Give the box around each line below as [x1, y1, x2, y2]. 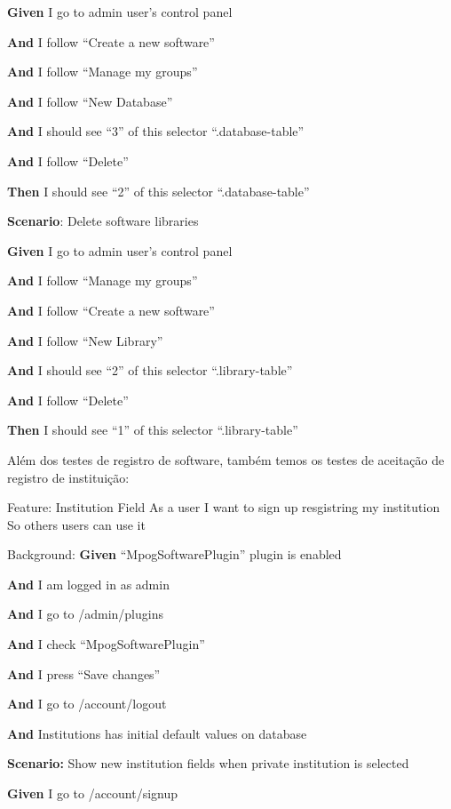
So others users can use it [7, 515, 146, 533]
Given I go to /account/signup [7, 784, 178, 803]
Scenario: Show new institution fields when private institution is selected [7, 754, 409, 773]
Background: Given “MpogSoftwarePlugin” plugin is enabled [7, 545, 342, 564]
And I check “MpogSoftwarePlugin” [7, 635, 205, 653]
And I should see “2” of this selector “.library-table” [7, 361, 293, 380]
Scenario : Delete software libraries [7, 212, 199, 230]
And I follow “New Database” [7, 92, 173, 110]
